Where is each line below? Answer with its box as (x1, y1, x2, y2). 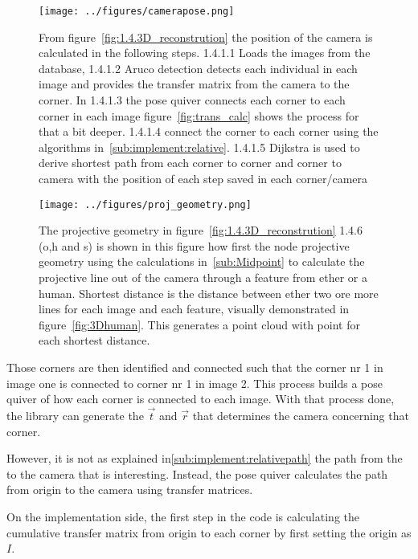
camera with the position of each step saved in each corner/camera (39, 170, 368, 186)
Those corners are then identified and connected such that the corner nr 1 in (6, 359, 383, 375)
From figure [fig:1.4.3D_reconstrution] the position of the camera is (39, 28, 373, 45)
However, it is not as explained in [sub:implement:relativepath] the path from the (6, 450, 403, 467)
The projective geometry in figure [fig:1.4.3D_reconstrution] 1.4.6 (39, 222, 363, 239)
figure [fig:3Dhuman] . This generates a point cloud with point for (39, 316, 360, 333)
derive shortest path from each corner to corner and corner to (39, 154, 342, 171)
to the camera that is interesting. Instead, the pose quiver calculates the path (6, 465, 388, 482)
